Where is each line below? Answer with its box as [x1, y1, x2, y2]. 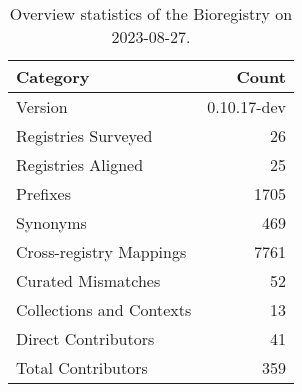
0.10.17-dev [207, 95, 286, 118]
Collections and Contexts [16, 298, 192, 321]
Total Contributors [16, 356, 148, 379]
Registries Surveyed [16, 124, 153, 147]
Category [16, 65, 90, 88]
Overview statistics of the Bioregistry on [9, 2, 293, 25]
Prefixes [16, 182, 72, 205]
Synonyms [16, 211, 87, 234]
